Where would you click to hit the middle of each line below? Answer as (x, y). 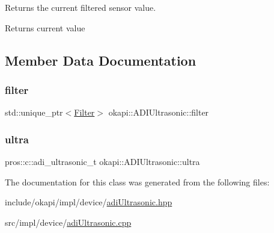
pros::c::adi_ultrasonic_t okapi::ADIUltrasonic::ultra (102, 161)
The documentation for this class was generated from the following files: (137, 182)
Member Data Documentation (101, 60)
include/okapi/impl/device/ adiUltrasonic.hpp (89, 202)
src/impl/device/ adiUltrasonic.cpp (68, 222)
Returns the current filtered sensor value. (81, 7)
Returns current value (45, 27)
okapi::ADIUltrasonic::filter (159, 112)
